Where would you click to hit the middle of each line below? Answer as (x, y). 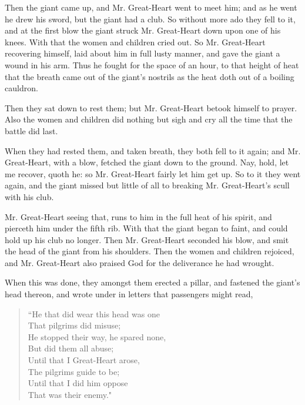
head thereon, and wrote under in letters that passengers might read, (129, 294)
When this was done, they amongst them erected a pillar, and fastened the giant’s (152, 282)
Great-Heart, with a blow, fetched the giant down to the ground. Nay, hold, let (147, 162)
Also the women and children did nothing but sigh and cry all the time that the (149, 119)
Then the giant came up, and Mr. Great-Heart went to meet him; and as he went (151, 7)
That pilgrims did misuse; (74, 325)
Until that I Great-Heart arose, (84, 360)
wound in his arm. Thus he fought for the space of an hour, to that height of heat (152, 64)
